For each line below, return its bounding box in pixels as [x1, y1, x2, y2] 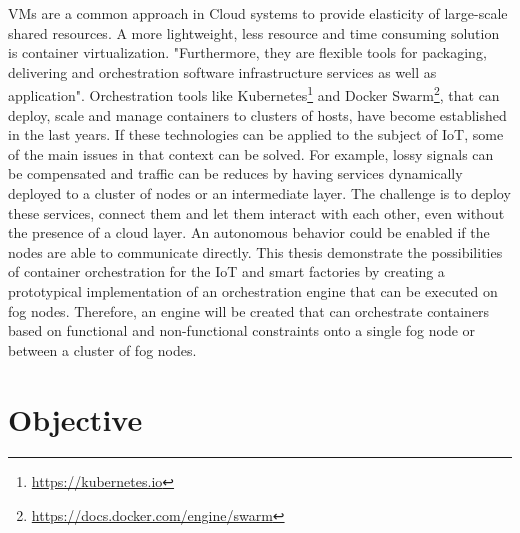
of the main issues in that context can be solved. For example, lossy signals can [8, 143, 494, 164]
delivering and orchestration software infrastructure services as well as [8, 61, 437, 82]
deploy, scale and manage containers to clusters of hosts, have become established [8, 104, 507, 125]
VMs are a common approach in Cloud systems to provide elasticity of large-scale [8, 3, 508, 23]
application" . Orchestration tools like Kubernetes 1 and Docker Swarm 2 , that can [8, 82, 500, 106]
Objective [8, 398, 143, 439]
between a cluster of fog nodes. [8, 339, 197, 360]
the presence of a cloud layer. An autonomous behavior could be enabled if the [8, 222, 490, 243]
